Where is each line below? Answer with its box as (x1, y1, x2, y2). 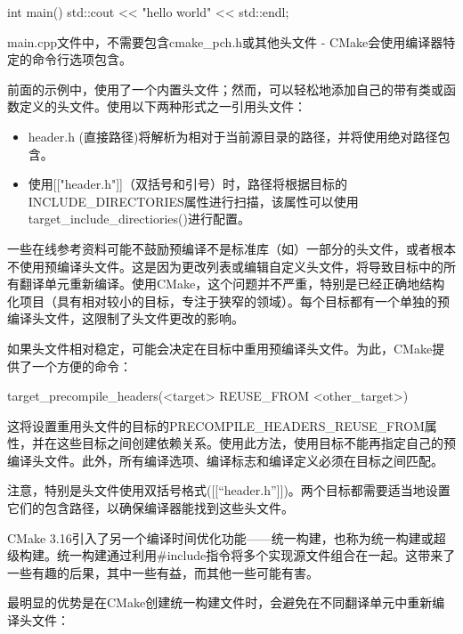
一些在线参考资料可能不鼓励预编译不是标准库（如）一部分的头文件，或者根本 (7, 239, 456, 257)
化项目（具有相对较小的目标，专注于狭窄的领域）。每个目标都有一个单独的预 (7, 291, 450, 310)
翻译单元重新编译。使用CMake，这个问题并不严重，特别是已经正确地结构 (19, 274, 445, 293)
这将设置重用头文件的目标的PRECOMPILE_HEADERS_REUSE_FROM (7, 416, 425, 435)
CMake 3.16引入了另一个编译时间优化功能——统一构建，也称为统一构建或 (7, 528, 434, 547)
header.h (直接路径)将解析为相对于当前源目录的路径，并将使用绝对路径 (28, 126, 438, 145)
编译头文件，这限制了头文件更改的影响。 (7, 309, 244, 328)
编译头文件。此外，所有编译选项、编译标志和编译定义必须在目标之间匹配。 (7, 451, 443, 469)
